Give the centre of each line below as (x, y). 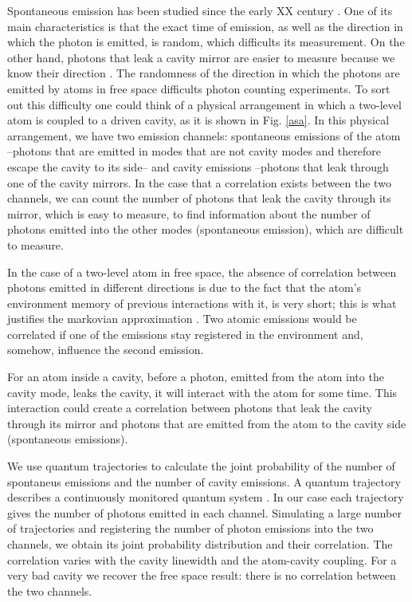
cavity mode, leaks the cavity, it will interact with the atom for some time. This (202, 392)
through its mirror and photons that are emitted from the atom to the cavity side (207, 423)
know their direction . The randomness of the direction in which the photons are (204, 73)
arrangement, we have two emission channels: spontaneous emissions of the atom (204, 135)
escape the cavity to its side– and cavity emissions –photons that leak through (198, 166)
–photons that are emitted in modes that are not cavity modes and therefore (194, 151)
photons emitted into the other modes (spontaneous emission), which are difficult (206, 229)
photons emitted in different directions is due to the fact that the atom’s (184, 287)
